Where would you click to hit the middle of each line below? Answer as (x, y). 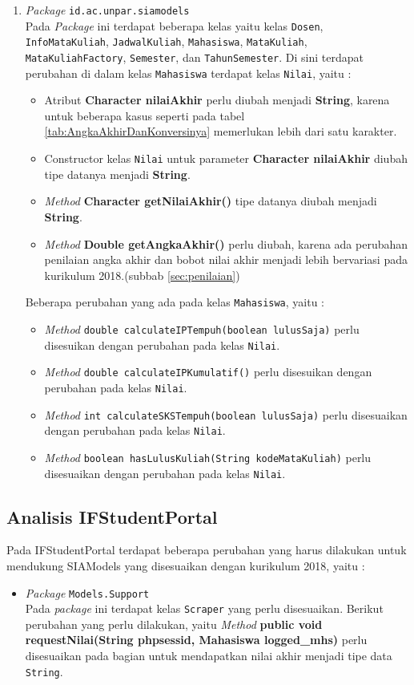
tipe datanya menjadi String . (117, 174)
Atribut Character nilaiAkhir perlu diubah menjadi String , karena (217, 100)
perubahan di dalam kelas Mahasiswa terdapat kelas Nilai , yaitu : (188, 73)
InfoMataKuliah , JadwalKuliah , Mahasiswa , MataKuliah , (166, 41)
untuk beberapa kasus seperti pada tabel (145, 115)
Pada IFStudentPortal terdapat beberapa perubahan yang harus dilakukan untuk (207, 550)
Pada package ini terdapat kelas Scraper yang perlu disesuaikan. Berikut (204, 608)
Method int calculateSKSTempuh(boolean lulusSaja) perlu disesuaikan (226, 414)
